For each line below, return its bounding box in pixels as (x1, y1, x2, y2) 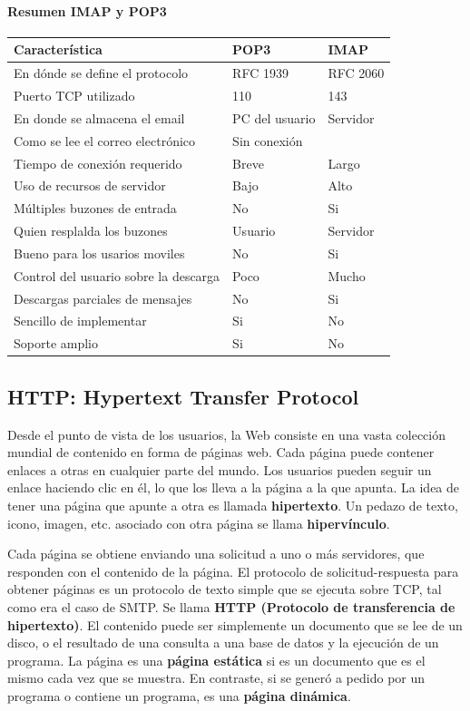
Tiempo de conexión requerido (14, 153, 182, 172)
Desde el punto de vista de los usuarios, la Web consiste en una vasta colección (7, 424, 446, 443)
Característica (14, 40, 103, 59)
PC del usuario (232, 108, 316, 127)
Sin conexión (232, 131, 303, 150)
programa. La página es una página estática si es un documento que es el (7, 650, 426, 669)
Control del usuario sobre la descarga (14, 266, 220, 285)
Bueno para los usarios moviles (14, 243, 185, 262)
